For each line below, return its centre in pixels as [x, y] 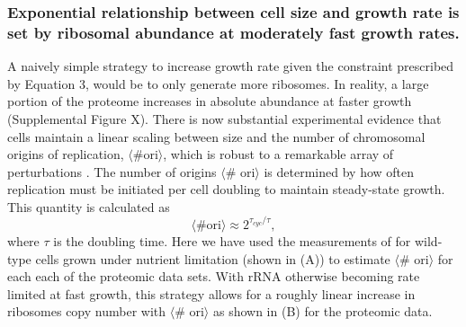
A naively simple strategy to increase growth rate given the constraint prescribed [231, 66]
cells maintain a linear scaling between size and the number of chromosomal [216, 136]
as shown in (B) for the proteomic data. [323, 311]
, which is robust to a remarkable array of [278, 154]
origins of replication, [66, 154]
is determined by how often [339, 171]
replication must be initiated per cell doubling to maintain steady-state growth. [226, 189]
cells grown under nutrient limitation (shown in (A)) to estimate [213, 258]
